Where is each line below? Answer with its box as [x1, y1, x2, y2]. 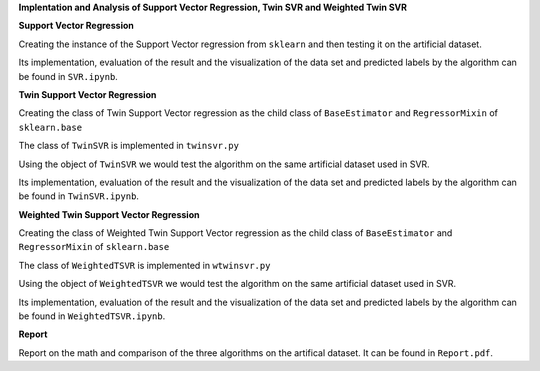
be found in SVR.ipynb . [18, 70, 119, 82]
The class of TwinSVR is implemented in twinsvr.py [18, 140, 240, 152]
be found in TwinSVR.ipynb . [18, 190, 140, 202]
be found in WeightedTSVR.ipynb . [18, 310, 166, 322]
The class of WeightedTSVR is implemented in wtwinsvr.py [18, 259, 271, 271]
